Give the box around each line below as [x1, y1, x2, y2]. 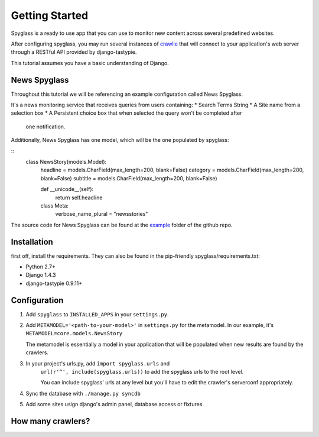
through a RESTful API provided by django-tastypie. [11, 48, 137, 56]
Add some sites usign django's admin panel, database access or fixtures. [25, 401, 204, 408]
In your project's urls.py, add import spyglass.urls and [25, 360, 170, 367]
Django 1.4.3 [25, 271, 56, 279]
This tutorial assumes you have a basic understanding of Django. [11, 59, 169, 66]
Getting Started [11, 9, 89, 22]
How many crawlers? [11, 416, 90, 426]
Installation [11, 237, 53, 247]
